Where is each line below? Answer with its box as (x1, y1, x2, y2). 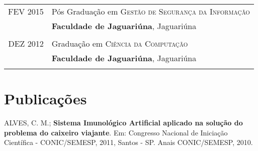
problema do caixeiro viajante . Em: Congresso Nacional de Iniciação (4, 127, 228, 137)
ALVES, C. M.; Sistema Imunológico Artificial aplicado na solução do (4, 117, 243, 128)
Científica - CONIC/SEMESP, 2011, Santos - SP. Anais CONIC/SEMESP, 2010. (4, 137, 253, 147)
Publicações (4, 88, 87, 109)
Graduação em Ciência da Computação (51, 38, 188, 49)
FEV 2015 (8, 6, 44, 17)
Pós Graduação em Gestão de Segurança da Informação (51, 6, 250, 17)
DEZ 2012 (8, 38, 44, 49)
